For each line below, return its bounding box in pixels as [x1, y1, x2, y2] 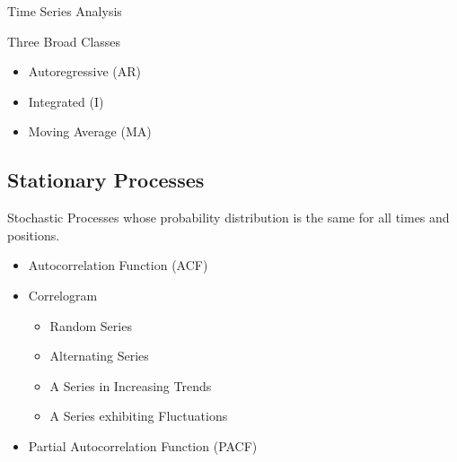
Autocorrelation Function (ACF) [28, 256, 208, 275]
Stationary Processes [7, 166, 205, 194]
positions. [7, 225, 60, 244]
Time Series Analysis [7, 2, 122, 20]
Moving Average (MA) [28, 122, 152, 141]
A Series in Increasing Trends [49, 376, 212, 395]
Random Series [49, 316, 132, 335]
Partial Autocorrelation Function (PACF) [28, 436, 258, 455]
